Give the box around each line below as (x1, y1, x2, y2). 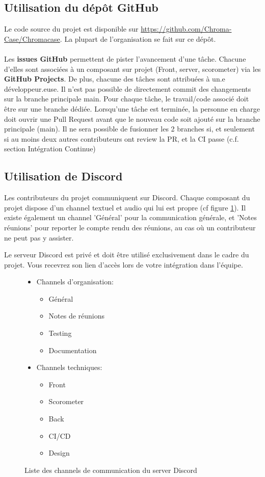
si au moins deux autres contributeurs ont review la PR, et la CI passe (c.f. (4, 133, 239, 144)
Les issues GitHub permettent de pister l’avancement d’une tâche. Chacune (4, 53, 246, 64)
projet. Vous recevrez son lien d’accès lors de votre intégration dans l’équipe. (4, 259, 243, 270)
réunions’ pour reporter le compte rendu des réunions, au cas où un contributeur (4, 222, 256, 232)
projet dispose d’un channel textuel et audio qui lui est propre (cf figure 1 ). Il (4, 202, 246, 213)
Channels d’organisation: (36, 276, 114, 287)
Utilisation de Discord (4, 168, 123, 184)
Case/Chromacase (4, 33, 60, 44)
